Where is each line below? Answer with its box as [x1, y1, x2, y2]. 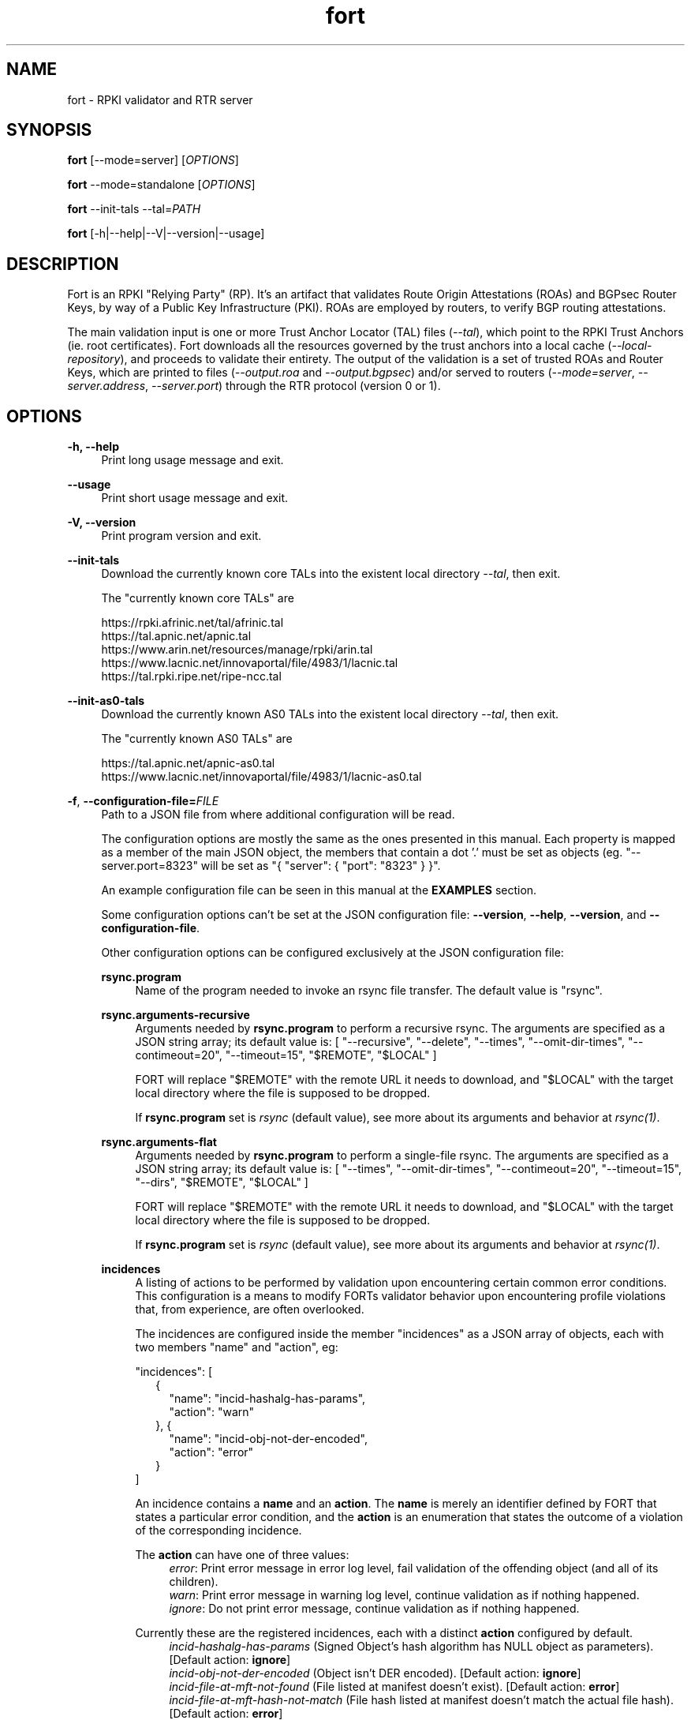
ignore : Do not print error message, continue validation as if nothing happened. [169, 1602, 580, 1616]
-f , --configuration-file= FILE [67, 794, 219, 808]
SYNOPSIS [6, 120, 92, 141]
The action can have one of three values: [135, 1548, 349, 1562]
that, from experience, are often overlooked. [135, 1302, 364, 1317]
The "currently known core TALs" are [101, 591, 294, 605]
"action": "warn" [169, 1405, 255, 1419]
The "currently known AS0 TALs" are [101, 732, 293, 746]
